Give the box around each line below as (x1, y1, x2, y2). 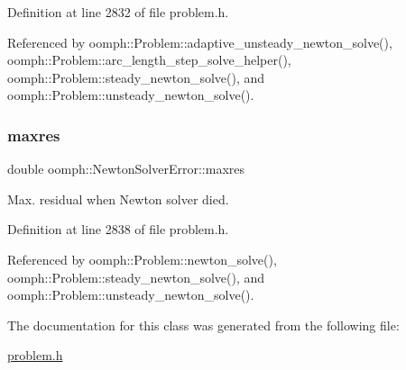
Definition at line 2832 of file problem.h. (7, 3, 229, 21)
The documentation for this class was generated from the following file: (7, 315, 400, 334)
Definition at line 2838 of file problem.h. (7, 220, 229, 239)
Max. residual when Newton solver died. (7, 189, 229, 208)
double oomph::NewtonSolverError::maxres (7, 159, 245, 178)
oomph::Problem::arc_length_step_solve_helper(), (7, 50, 291, 69)
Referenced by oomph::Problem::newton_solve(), (7, 249, 277, 268)
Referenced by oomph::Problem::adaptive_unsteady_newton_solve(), (7, 32, 392, 51)
